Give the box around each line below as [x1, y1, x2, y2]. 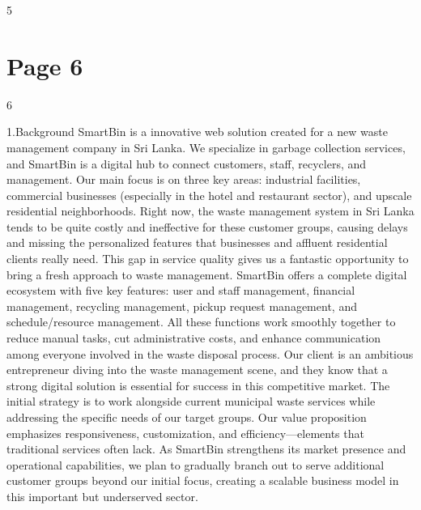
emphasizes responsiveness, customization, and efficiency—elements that [6, 424, 364, 441]
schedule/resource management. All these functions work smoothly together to [6, 313, 396, 330]
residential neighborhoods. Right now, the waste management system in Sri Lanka [6, 202, 415, 219]
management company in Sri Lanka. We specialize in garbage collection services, [6, 138, 406, 155]
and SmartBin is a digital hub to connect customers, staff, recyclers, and [6, 155, 367, 172]
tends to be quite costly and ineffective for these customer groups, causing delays [6, 218, 408, 235]
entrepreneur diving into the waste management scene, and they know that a [6, 361, 388, 378]
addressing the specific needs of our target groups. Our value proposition [6, 409, 367, 425]
